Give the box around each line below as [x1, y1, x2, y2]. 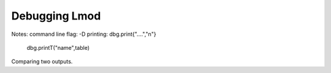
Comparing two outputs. [11, 58, 73, 65]
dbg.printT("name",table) [26, 44, 90, 51]
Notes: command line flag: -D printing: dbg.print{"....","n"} [11, 30, 156, 38]
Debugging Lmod [11, 9, 101, 23]
